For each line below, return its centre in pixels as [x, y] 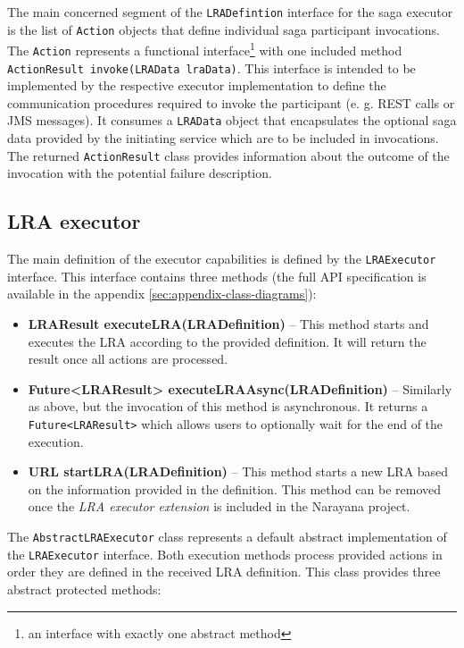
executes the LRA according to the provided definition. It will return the [227, 341]
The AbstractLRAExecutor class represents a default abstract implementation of [227, 537]
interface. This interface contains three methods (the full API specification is [217, 276]
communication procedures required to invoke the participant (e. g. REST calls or [231, 102]
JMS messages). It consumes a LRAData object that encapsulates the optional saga [232, 120]
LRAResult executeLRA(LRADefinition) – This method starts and [228, 324]
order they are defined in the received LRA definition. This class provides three [224, 572]
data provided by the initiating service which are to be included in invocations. [223, 138]
